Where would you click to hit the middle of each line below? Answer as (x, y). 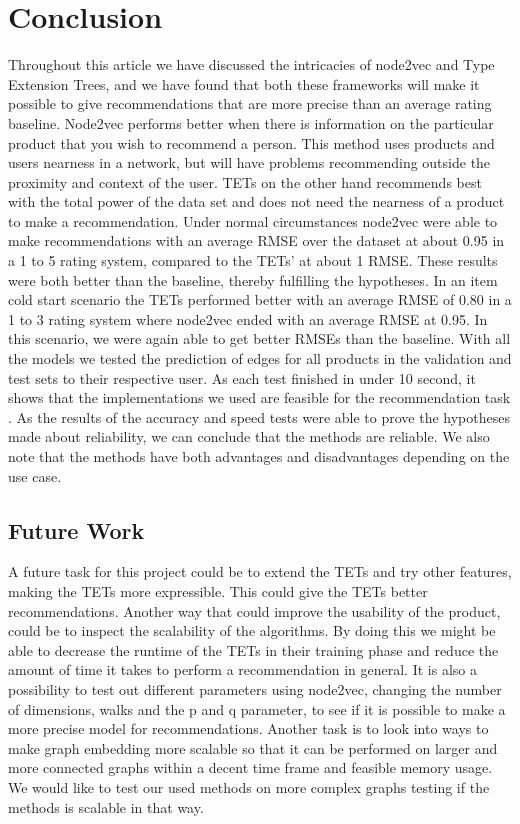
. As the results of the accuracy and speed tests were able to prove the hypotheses (259, 416)
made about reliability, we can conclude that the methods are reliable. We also (249, 436)
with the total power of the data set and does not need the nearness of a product (256, 201)
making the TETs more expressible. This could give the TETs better (218, 590)
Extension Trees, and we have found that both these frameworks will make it (244, 83)
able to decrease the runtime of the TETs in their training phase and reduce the (253, 649)
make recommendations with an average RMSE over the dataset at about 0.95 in (256, 240)
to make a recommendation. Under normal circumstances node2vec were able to (253, 220)
